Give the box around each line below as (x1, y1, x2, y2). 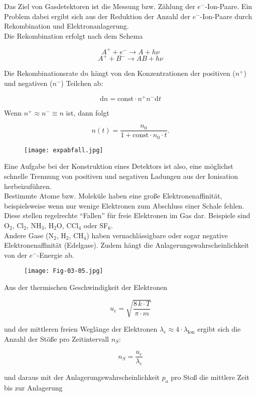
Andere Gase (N (4, 230, 54, 240)
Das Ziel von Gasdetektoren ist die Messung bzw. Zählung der (4, 1, 195, 11)
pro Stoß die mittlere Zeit (171, 372, 249, 382)
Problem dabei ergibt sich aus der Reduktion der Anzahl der (4, 11, 190, 21)
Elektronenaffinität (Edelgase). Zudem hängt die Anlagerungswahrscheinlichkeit (4, 240, 249, 250)
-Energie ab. (37, 249, 74, 260)
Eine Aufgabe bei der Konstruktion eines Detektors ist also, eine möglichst (4, 161, 233, 171)
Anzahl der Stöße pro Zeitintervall (4, 333, 109, 344)
